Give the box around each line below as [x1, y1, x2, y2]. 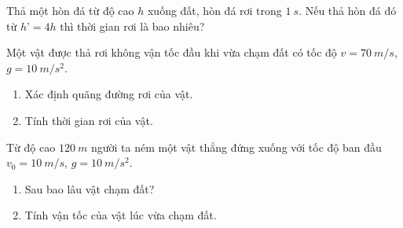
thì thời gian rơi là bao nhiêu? [60, 17, 205, 34]
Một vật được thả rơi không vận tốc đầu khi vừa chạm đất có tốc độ [6, 44, 337, 61]
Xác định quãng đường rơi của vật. [24, 86, 193, 102]
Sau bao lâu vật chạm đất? [24, 180, 155, 197]
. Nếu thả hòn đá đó [299, 2, 397, 18]
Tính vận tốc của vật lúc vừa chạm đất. [24, 207, 217, 223]
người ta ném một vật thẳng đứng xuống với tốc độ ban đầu [90, 138, 382, 155]
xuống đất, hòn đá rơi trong [147, 2, 282, 18]
